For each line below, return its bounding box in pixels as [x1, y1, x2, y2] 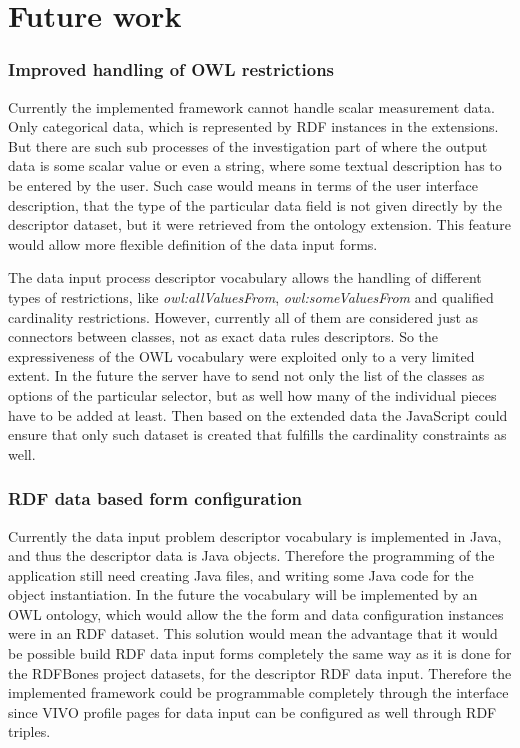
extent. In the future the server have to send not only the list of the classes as [8, 365, 485, 386]
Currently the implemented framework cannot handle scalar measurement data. [8, 96, 495, 117]
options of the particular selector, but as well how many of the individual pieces [8, 384, 497, 405]
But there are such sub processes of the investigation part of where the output [8, 135, 488, 156]
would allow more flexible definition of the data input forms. [8, 233, 378, 254]
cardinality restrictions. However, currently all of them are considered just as [8, 306, 479, 327]
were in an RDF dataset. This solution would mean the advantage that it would [8, 623, 498, 644]
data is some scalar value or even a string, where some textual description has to [8, 155, 502, 176]
